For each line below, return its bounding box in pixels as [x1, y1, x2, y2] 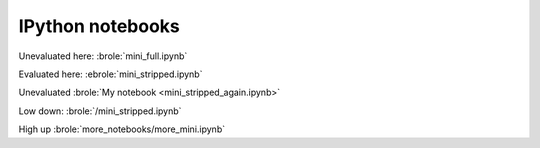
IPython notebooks [18, 15, 180, 37]
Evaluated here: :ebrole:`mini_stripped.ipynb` [18, 68, 203, 80]
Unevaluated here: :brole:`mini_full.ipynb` [18, 50, 188, 62]
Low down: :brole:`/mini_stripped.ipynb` [18, 105, 182, 117]
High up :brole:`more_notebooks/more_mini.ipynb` [18, 123, 225, 135]
